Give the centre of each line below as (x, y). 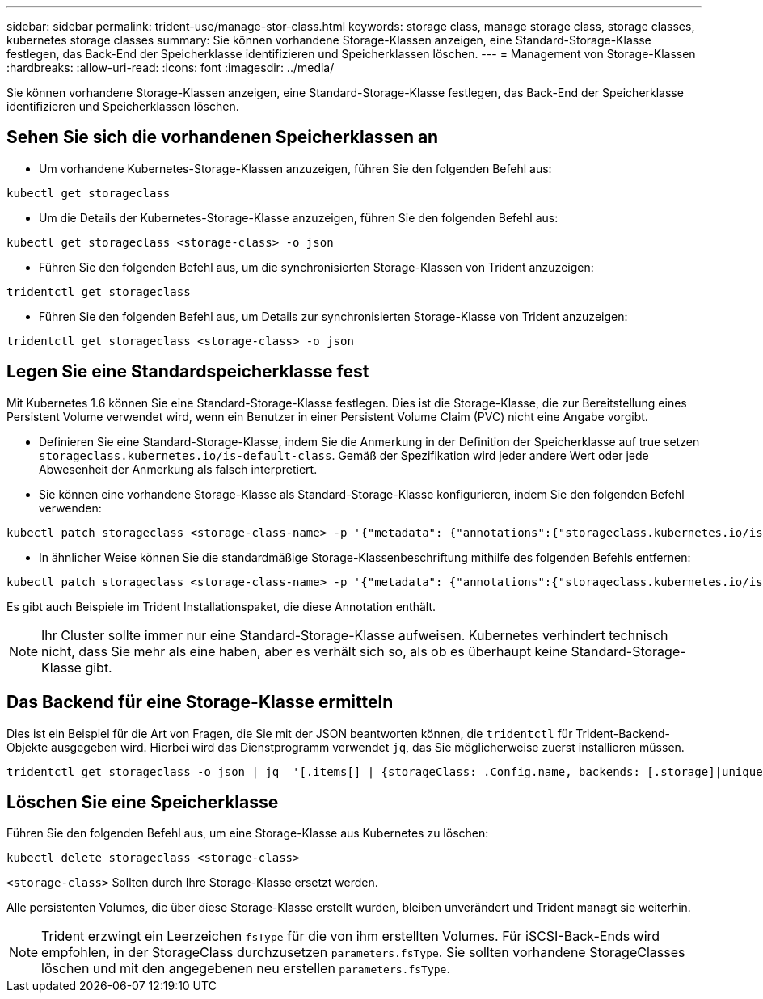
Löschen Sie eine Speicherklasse (143, 802)
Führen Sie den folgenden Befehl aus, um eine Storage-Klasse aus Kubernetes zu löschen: (248, 833)
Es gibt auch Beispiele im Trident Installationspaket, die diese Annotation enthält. (221, 606)
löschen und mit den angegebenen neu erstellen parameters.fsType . (246, 969)
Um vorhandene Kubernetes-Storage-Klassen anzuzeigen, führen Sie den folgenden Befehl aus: (295, 168)
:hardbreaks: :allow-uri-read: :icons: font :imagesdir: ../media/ (171, 67)
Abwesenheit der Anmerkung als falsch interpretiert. (178, 469)
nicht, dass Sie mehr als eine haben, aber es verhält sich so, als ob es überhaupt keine (304, 651)
